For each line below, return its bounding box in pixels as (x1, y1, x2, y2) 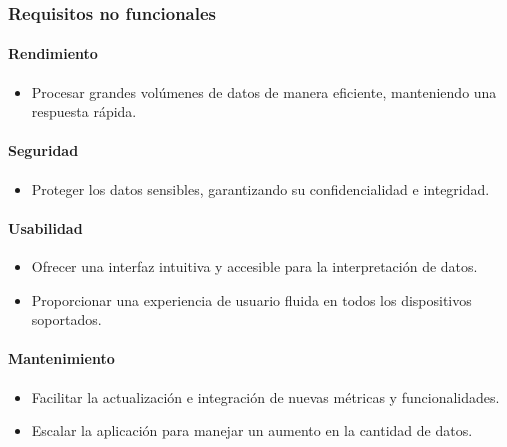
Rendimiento (8, 43, 98, 64)
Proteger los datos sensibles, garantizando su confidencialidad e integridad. (31, 178, 490, 199)
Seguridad (8, 140, 79, 161)
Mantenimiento (8, 348, 115, 369)
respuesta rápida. (31, 101, 137, 122)
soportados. (31, 309, 102, 330)
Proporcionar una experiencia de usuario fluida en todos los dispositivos (31, 289, 472, 310)
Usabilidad (8, 217, 83, 238)
